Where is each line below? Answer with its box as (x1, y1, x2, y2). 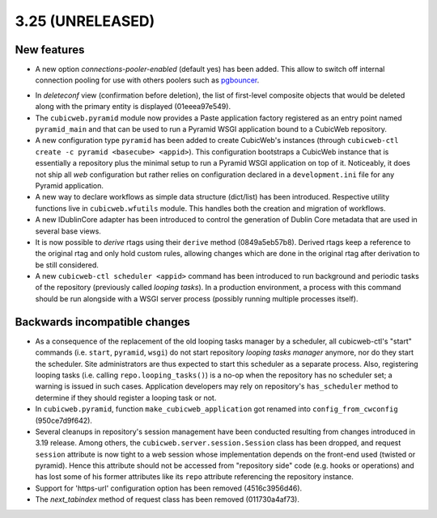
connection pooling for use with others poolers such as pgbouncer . (35, 75, 260, 85)
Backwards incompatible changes (15, 315, 190, 329)
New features (15, 43, 85, 57)
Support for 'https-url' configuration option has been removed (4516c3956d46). (35, 483, 303, 493)
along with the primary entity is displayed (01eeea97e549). (35, 102, 231, 112)
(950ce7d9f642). (35, 415, 93, 425)
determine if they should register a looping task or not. (35, 393, 217, 402)
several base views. (35, 226, 101, 236)
